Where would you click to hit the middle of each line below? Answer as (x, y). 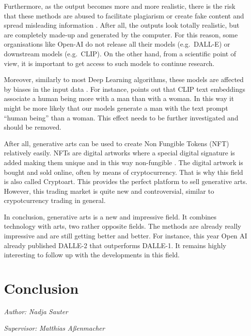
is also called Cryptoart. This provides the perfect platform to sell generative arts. (126, 181)
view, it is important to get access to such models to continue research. (109, 63)
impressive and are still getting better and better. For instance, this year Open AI (126, 236)
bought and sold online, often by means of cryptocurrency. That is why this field (124, 172)
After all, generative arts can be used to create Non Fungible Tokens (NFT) (117, 143)
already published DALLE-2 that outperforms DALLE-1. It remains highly (115, 245)
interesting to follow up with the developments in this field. (92, 255)
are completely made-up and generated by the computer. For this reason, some (121, 34)
